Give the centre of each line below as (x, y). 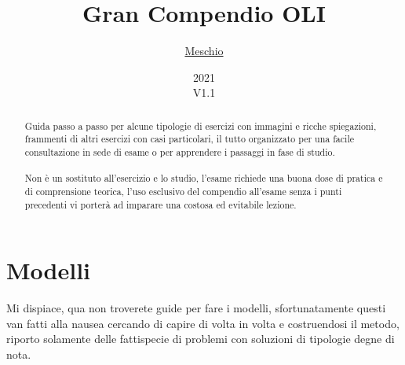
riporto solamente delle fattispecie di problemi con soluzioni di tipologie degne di (201, 339)
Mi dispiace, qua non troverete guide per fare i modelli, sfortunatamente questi (196, 308)
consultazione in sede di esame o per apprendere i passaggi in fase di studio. (180, 152)
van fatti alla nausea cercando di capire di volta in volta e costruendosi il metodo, (203, 323)
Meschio (204, 51)
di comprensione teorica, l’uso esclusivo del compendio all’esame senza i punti (183, 191)
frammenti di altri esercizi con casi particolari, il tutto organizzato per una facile (189, 139)
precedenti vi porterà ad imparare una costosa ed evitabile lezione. (161, 204)
